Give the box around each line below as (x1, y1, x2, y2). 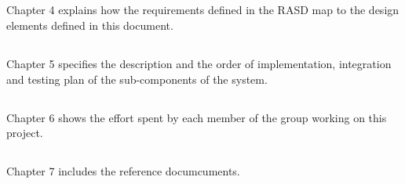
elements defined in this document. (6, 16, 173, 33)
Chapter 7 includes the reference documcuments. (6, 163, 240, 179)
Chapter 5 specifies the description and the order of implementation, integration (6, 55, 392, 71)
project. (6, 124, 43, 141)
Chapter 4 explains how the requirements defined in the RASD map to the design (6, 2, 400, 18)
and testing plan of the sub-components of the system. (6, 70, 268, 87)
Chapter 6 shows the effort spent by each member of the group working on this (6, 109, 387, 125)
